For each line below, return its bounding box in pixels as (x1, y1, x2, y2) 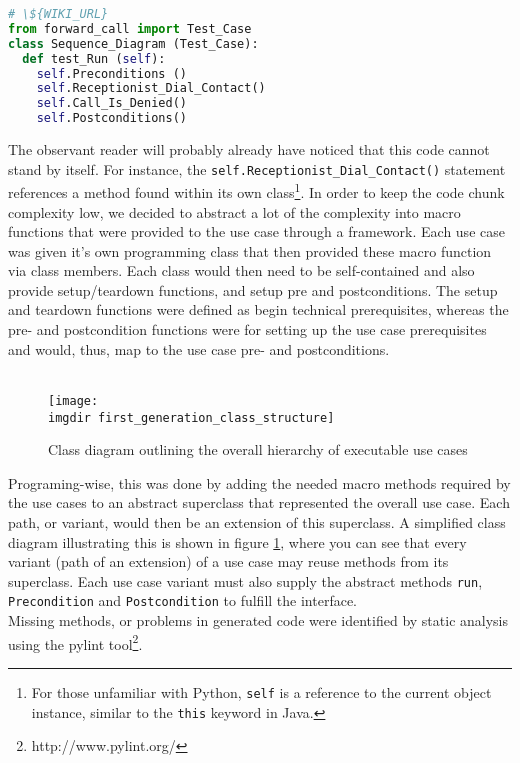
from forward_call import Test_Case (8, 21, 252, 36)
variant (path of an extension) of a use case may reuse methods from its (8, 551, 449, 572)
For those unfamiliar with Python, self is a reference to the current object (31, 681, 492, 702)
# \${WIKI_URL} (8, 7, 109, 21)
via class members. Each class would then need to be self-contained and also (8, 260, 475, 281)
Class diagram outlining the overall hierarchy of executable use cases (48, 439, 468, 460)
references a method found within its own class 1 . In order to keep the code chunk (8, 179, 505, 202)
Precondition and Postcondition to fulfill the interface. (8, 590, 358, 611)
